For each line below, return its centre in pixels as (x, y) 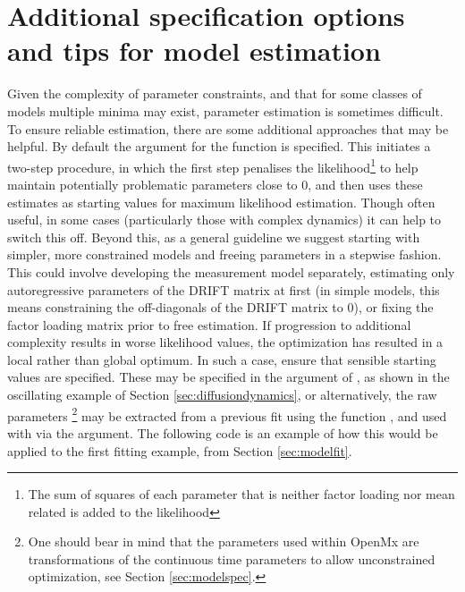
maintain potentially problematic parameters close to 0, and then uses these (215, 184)
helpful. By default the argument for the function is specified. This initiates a (219, 146)
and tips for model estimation (194, 51)
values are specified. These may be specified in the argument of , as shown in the (228, 377)
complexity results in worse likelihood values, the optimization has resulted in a (225, 342)
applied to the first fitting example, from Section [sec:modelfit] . (180, 450)
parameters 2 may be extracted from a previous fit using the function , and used (227, 414)
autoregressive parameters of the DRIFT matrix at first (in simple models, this (224, 289)
